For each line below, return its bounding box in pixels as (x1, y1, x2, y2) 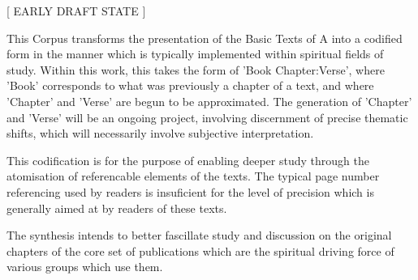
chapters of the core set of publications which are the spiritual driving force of (6, 242, 394, 259)
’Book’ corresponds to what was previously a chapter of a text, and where (6, 77, 374, 94)
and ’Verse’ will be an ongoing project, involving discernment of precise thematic (6, 108, 408, 125)
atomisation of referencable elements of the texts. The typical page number (6, 168, 380, 185)
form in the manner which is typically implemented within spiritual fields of (6, 45, 384, 62)
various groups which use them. (6, 258, 163, 275)
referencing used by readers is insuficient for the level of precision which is (6, 183, 374, 200)
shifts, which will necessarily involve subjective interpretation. (6, 125, 314, 142)
